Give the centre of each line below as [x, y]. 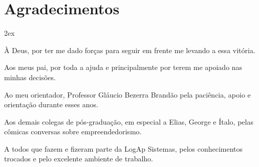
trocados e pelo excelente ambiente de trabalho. [79, 159]
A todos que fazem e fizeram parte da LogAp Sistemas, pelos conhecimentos [124, 148]
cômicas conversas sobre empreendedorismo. [73, 132]
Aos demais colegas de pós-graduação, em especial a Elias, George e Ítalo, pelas [129, 121]
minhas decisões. [30, 77]
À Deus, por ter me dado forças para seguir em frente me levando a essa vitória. [130, 50]
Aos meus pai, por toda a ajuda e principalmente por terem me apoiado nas [123, 67]
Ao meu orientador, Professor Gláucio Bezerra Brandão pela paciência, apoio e [127, 94]
